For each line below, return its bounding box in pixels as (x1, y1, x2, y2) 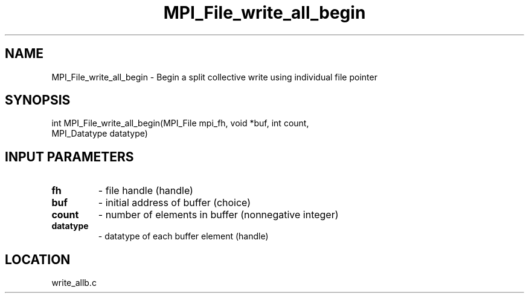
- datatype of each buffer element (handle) (98, 231, 269, 242)
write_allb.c (51, 277, 97, 288)
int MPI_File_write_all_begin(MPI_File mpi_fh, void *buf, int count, (51, 118, 309, 129)
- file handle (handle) (98, 184, 193, 197)
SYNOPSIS (5, 92, 71, 108)
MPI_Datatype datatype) (51, 128, 148, 139)
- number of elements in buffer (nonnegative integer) (98, 209, 339, 221)
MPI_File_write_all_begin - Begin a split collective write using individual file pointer (51, 71, 377, 82)
